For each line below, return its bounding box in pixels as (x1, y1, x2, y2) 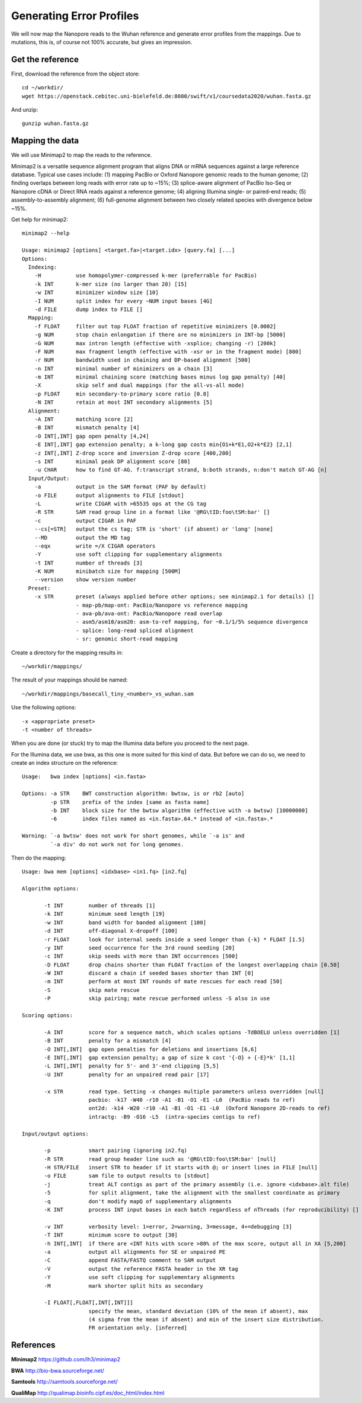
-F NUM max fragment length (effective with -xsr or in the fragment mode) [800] (34, 348, 302, 355)
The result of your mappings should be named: (11, 676, 128, 683)
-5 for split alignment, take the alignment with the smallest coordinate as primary (44, 1189, 340, 1197)
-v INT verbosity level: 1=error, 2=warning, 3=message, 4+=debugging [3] (44, 1223, 293, 1230)
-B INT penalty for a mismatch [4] (44, 1037, 172, 1044)
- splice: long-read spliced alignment (75, 627, 194, 634)
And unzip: (11, 106, 39, 113)
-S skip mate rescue (44, 986, 140, 993)
